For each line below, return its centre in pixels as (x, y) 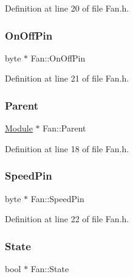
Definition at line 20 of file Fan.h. (67, 8)
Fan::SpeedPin (57, 198)
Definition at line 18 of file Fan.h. (67, 148)
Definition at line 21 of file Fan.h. (67, 78)
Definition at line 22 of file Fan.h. (67, 219)
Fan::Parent (64, 128)
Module (19, 128)
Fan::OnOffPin (58, 58)
